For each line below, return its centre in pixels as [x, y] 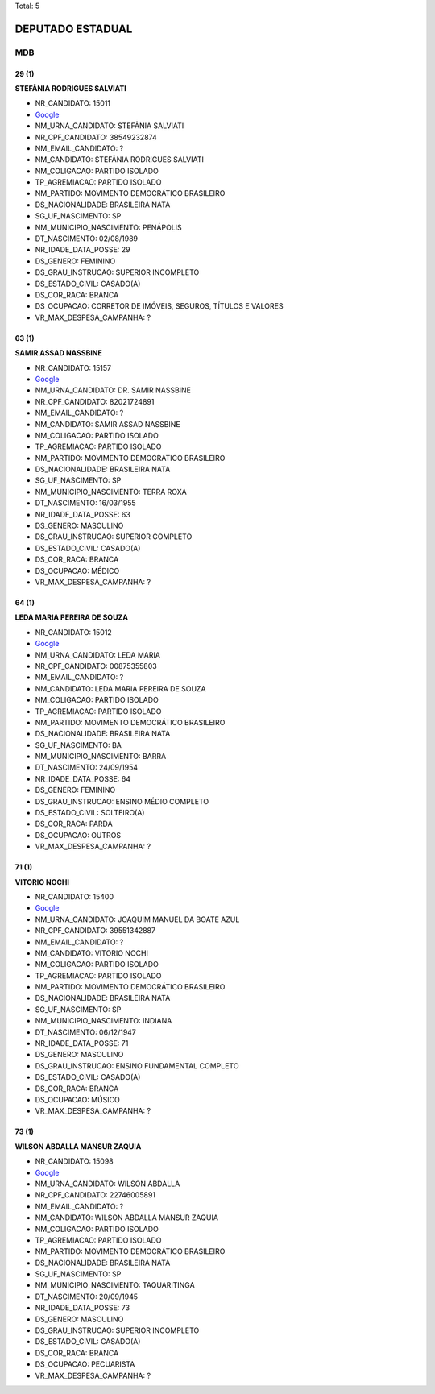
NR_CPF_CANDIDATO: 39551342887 [95, 931]
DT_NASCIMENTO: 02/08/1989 [87, 239]
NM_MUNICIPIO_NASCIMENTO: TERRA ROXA [111, 492]
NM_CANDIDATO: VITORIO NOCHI [92, 953]
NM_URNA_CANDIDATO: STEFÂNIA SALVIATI [110, 126]
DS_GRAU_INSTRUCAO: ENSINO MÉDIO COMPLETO [122, 801]
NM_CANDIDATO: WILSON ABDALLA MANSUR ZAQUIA [127, 1218]
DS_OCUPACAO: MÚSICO [77, 1099]
